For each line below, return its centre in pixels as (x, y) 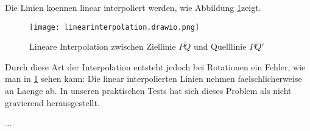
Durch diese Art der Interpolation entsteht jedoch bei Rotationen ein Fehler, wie (155, 66)
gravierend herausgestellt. (52, 102)
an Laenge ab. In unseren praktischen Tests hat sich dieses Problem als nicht (148, 91)
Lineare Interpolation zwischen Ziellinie (103, 46)
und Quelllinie (220, 46)
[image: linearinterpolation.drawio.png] (114, 27)
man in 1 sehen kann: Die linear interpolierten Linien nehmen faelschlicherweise (153, 79)
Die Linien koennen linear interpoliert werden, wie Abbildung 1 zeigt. (133, 7)
